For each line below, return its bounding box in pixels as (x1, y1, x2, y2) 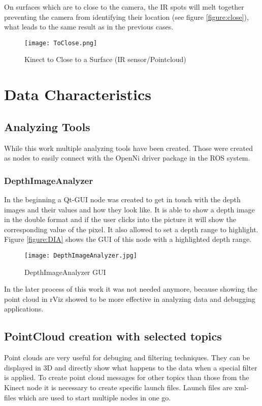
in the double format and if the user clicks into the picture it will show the (4, 214, 236, 225)
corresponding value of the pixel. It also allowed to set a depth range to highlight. (4, 224, 258, 234)
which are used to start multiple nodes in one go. (18, 392, 171, 402)
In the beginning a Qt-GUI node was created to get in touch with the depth (4, 194, 241, 205)
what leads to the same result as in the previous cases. (4, 21, 174, 32)
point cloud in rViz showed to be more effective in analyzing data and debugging (4, 293, 255, 304)
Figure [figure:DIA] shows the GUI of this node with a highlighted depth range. (4, 234, 251, 244)
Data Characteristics (4, 84, 151, 105)
